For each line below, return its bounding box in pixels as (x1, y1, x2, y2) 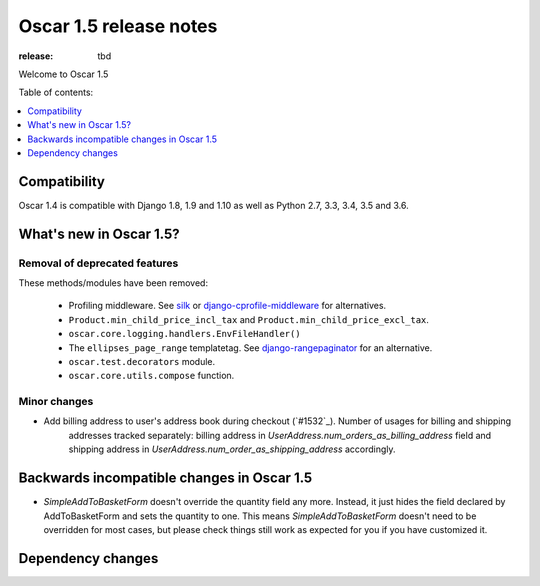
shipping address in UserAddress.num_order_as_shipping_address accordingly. (68, 443, 396, 455)
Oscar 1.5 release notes (18, 15, 218, 37)
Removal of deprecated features (18, 256, 179, 270)
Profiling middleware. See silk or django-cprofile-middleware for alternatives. (68, 300, 387, 312)
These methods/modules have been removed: (18, 276, 209, 289)
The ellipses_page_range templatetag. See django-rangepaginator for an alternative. (68, 341, 433, 354)
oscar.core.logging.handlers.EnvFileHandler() (68, 328, 301, 340)
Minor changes (18, 395, 94, 409)
